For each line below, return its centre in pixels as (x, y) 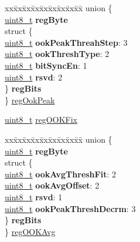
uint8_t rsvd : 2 (34, 77)
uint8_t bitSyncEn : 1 (46, 65)
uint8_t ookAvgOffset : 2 (52, 185)
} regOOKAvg (30, 231)
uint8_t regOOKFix (41, 120)
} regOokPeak (30, 100)
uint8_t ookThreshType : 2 (57, 54)
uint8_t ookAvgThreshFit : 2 (60, 174)
